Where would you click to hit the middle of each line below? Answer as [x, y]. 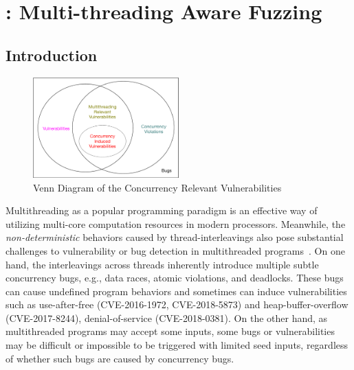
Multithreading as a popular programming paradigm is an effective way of [162, 210]
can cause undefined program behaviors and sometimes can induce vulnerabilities [176, 291]
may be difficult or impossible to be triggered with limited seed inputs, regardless [177, 345]
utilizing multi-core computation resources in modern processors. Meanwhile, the [176, 223]
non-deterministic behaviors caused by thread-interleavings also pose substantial [175, 237]
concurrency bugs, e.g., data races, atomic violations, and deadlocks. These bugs [175, 278]
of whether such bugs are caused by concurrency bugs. [120, 358]
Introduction [52, 55]
